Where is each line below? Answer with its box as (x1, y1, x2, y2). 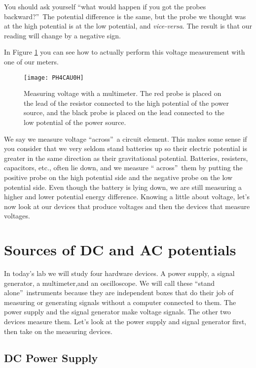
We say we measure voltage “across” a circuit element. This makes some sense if (4, 133, 247, 144)
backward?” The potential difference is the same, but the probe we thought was (4, 11, 246, 21)
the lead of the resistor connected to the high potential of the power (24, 97, 229, 108)
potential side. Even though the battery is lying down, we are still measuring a (4, 182, 242, 192)
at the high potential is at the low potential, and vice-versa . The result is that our (4, 21, 252, 31)
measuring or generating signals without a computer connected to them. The (4, 297, 236, 307)
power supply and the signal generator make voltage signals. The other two (4, 307, 231, 317)
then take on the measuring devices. (4, 326, 112, 336)
